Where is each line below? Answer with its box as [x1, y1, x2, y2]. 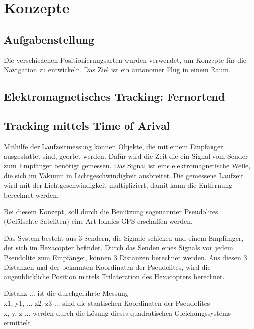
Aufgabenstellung [4, 31, 95, 47]
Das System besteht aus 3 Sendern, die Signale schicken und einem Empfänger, [4, 232, 244, 243]
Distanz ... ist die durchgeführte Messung [4, 288, 128, 298]
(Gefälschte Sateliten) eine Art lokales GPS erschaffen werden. [4, 216, 193, 226]
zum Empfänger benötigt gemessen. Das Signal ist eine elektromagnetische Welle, [4, 160, 251, 170]
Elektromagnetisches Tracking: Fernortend [4, 89, 225, 104]
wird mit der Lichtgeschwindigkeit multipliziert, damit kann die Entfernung [4, 180, 233, 190]
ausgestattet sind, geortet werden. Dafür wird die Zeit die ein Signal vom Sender [4, 151, 248, 161]
